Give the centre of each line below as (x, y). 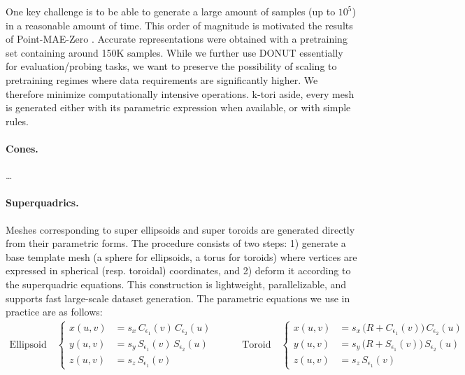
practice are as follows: (54, 312)
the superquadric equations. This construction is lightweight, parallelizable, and (176, 284)
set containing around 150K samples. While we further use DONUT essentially (174, 52)
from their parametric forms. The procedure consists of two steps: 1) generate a (176, 243)
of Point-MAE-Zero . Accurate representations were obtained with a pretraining (177, 39)
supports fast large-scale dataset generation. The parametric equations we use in (178, 298)
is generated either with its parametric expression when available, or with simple (178, 107)
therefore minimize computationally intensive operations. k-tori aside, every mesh (180, 93)
